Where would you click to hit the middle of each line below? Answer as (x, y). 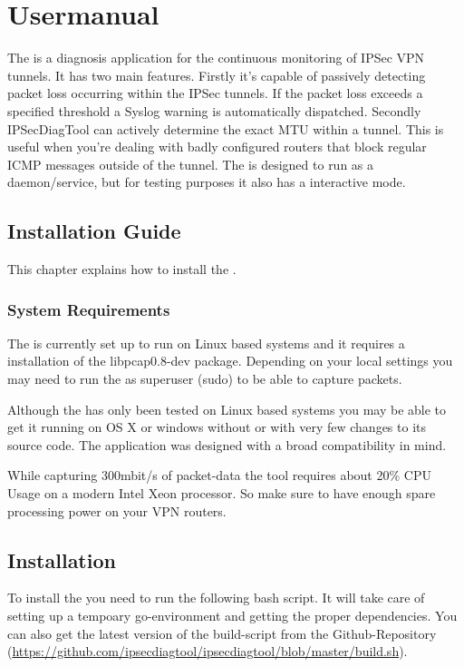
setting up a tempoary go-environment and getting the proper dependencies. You (232, 616)
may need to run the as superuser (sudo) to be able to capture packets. (205, 379)
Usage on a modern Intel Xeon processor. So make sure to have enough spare (222, 493)
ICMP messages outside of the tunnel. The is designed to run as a (191, 164)
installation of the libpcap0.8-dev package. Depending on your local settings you (230, 361)
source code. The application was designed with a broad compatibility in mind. (227, 444)
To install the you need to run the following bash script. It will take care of (216, 598)
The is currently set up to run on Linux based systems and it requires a (206, 343)
